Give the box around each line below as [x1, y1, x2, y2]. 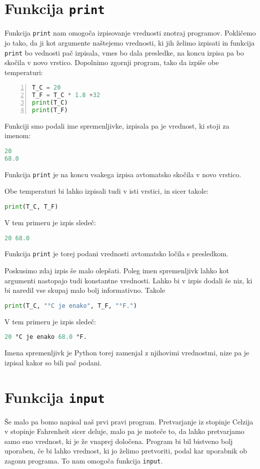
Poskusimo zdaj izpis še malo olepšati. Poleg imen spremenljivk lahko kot [4, 265, 229, 276]
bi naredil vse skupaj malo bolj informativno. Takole [4, 285, 165, 295]
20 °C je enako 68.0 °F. [4, 333, 87, 341]
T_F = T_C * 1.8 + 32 [32, 92, 100, 99]
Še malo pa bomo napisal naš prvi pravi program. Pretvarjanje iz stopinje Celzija [4, 416, 253, 426]
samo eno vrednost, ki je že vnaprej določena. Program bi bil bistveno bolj [4, 435, 233, 446]
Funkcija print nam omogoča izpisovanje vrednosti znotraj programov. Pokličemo [4, 28, 256, 38]
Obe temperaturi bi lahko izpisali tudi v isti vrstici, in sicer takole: [4, 186, 209, 196]
